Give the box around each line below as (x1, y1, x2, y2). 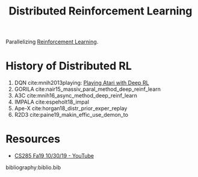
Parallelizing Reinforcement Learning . (5, 38, 99, 46)
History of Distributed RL (5, 59, 132, 73)
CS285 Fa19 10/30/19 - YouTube (14, 152, 94, 160)
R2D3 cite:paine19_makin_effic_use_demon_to (14, 111, 129, 119)
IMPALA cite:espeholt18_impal (14, 98, 90, 106)
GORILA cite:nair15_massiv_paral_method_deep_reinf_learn (14, 85, 161, 93)
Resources (5, 132, 61, 146)
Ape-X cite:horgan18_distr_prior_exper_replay (14, 105, 128, 112)
